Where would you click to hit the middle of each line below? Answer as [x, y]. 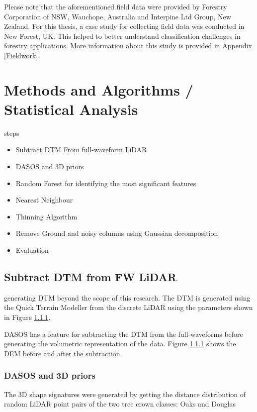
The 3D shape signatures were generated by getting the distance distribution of [125, 394]
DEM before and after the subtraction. [63, 353]
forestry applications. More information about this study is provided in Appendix [128, 46]
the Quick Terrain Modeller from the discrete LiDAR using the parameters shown [128, 307]
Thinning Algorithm [46, 216]
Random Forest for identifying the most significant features [106, 183]
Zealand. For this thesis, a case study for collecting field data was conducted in [124, 26]
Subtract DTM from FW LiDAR [90, 277]
